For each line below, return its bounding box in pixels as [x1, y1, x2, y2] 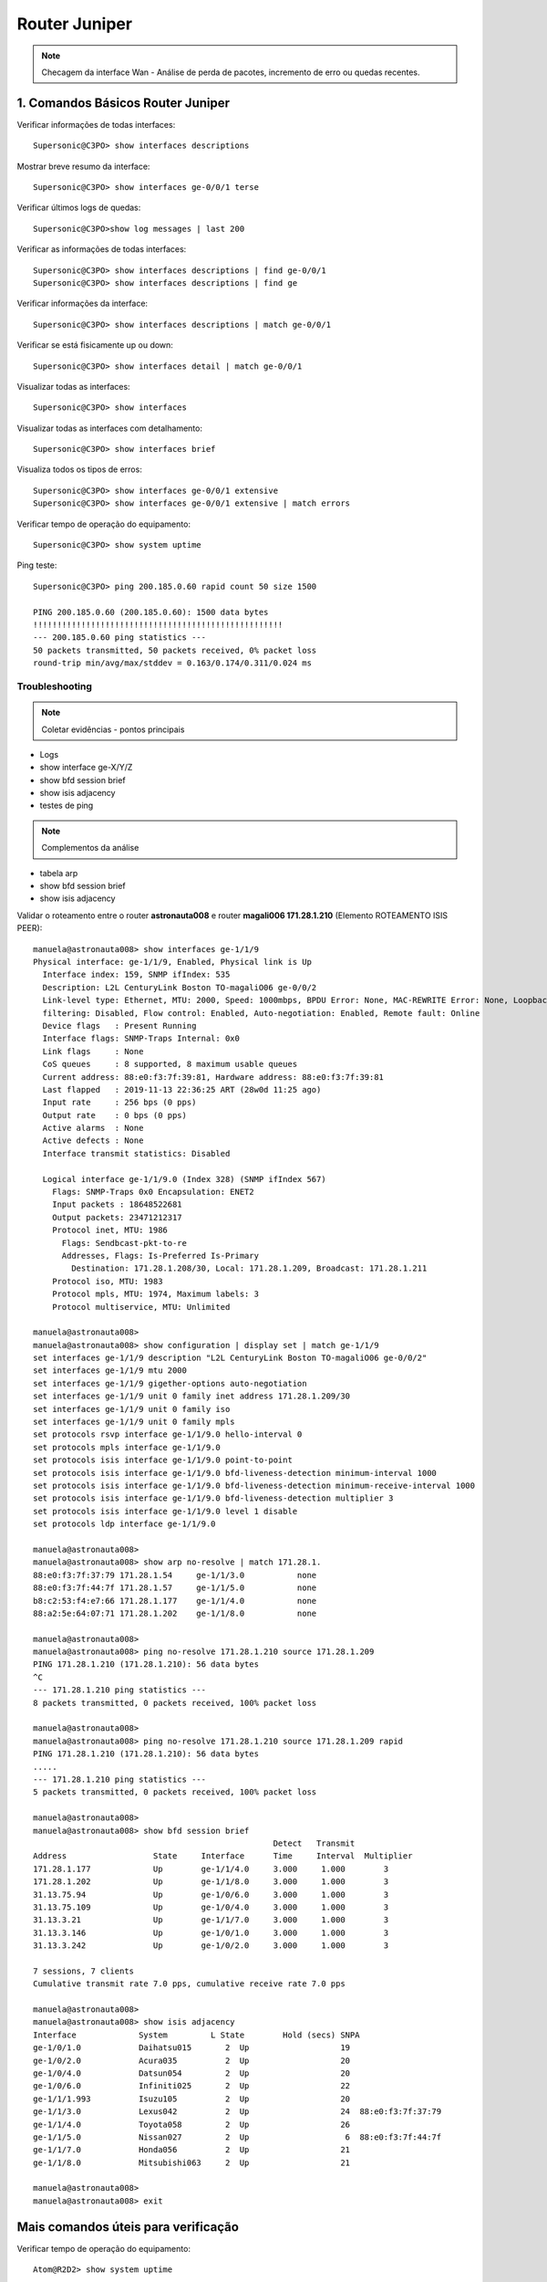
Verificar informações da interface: [16, 298, 149, 309]
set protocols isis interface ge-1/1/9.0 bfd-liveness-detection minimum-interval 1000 [33, 1468, 438, 1478]
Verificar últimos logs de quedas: [16, 202, 141, 214]
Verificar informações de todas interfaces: [16, 119, 176, 130]
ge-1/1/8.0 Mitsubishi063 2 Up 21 [33, 2157, 351, 2168]
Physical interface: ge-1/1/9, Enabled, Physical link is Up [33, 957, 312, 967]
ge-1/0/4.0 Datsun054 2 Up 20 [33, 2067, 351, 2078]
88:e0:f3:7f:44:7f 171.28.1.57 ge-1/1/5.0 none [33, 1583, 317, 1593]
